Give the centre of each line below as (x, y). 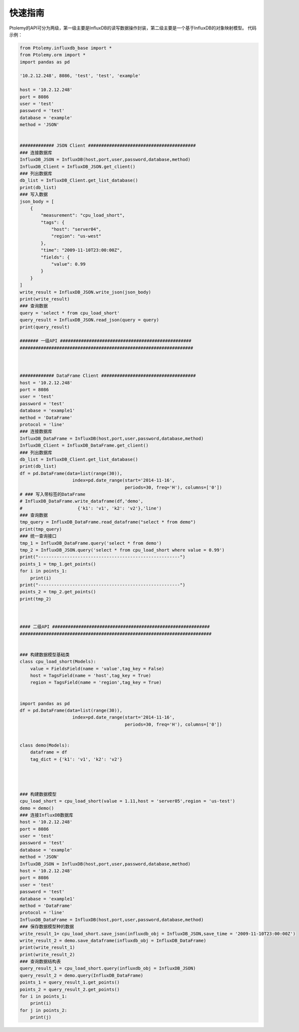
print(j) (41, 1017)
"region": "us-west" (76, 236)
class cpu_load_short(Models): (58, 662)
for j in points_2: (43, 1010)
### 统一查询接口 (38, 536)
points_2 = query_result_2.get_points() (70, 989)
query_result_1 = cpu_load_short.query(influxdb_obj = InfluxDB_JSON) (108, 968)
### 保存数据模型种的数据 (47, 927)
